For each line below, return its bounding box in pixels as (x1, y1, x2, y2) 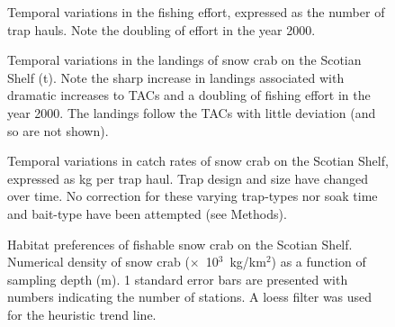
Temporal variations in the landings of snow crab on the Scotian (7, 50, 362, 69)
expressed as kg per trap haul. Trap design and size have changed (7, 168, 369, 187)
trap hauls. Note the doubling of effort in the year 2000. (7, 20, 316, 39)
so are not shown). (7, 121, 109, 140)
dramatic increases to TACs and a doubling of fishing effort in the (7, 86, 371, 104)
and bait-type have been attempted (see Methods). (7, 204, 287, 223)
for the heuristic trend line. (7, 304, 157, 323)
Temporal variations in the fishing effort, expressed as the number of (7, 3, 385, 21)
